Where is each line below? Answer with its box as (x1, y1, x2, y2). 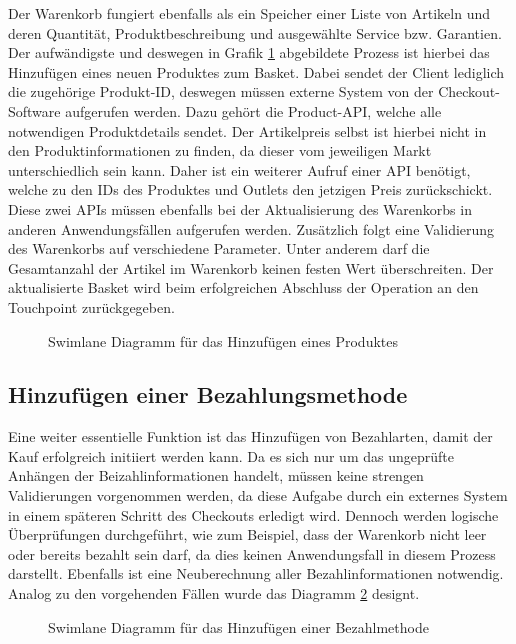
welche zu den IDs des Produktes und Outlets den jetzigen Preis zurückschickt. (8, 179, 493, 200)
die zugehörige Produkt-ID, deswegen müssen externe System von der (8, 81, 434, 102)
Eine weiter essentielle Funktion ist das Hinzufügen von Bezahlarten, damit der (8, 426, 493, 447)
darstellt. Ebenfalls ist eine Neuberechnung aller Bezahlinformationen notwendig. (8, 563, 504, 584)
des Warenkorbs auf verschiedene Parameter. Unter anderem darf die (8, 238, 430, 259)
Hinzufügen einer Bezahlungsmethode (8, 379, 408, 410)
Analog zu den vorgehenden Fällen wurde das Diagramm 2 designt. (8, 583, 420, 604)
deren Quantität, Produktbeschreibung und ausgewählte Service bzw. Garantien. (8, 22, 502, 43)
